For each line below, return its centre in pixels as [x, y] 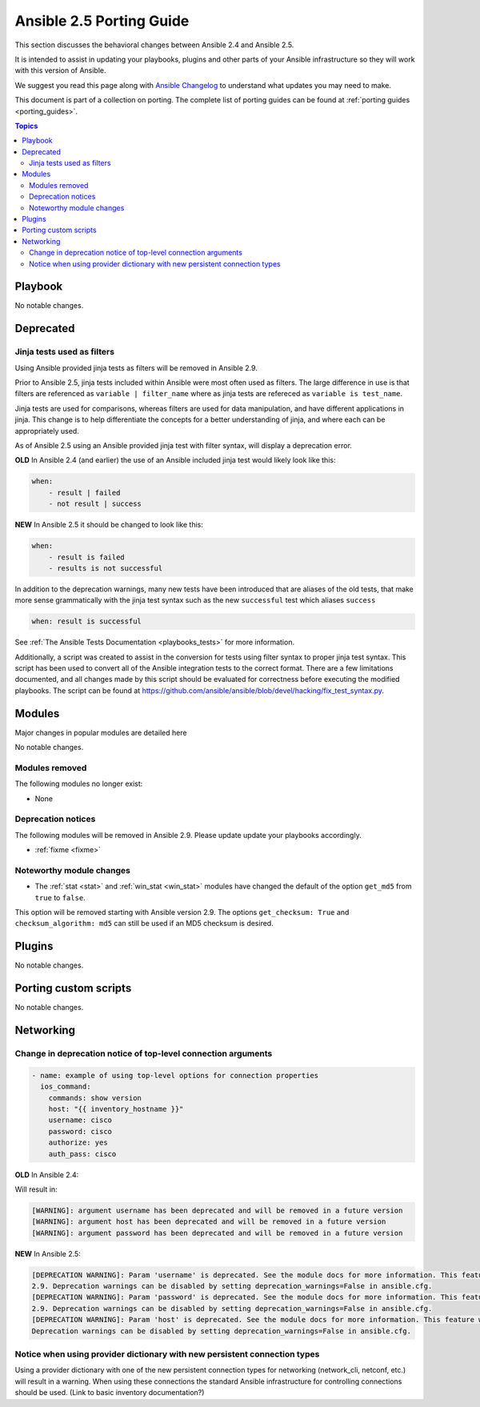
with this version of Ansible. [61, 70]
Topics [26, 126]
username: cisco [80, 1120]
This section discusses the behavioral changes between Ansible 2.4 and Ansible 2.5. [154, 45]
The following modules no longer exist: [79, 784]
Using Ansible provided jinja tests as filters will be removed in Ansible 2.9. [136, 367]
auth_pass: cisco [82, 1154]
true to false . [60, 897]
